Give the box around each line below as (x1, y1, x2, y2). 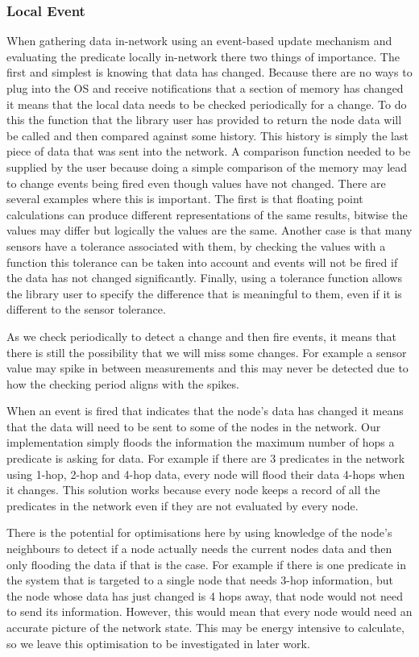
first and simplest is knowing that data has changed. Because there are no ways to (6, 64, 413, 81)
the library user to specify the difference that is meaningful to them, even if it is (6, 285, 402, 301)
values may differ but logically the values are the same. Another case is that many (6, 222, 413, 239)
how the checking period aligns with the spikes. (6, 375, 239, 392)
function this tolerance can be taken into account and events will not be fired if (6, 253, 398, 270)
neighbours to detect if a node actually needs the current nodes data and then (6, 540, 392, 557)
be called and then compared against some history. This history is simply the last (6, 127, 409, 143)
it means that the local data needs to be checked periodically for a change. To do (6, 95, 407, 112)
